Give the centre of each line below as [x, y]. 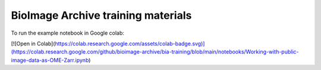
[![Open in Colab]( [33, 44]
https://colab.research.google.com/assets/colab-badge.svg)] [130, 44]
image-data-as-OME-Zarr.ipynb [50, 60]
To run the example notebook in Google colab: [68, 33]
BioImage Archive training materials [101, 15]
